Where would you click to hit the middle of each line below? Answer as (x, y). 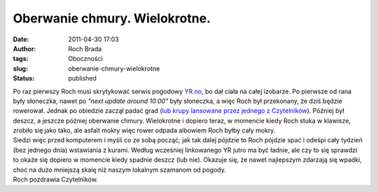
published (83, 78)
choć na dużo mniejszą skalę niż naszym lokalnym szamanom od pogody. (120, 170)
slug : (20, 68)
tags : (21, 59)
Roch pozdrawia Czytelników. (55, 179)
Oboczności (85, 59)
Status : (24, 78)
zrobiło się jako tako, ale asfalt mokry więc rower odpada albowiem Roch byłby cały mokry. (144, 130)
